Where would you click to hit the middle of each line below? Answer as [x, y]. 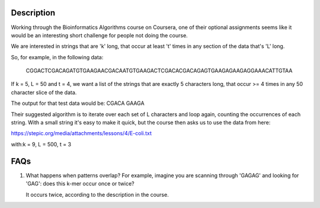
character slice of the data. [44, 92]
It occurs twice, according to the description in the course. [97, 194]
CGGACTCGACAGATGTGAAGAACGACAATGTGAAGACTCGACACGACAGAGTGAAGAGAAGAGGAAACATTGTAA [159, 71]
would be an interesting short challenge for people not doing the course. [99, 35]
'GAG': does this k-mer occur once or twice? [80, 184]
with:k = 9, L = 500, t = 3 [41, 144]
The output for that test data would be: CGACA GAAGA [78, 103]
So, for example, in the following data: [57, 57]
